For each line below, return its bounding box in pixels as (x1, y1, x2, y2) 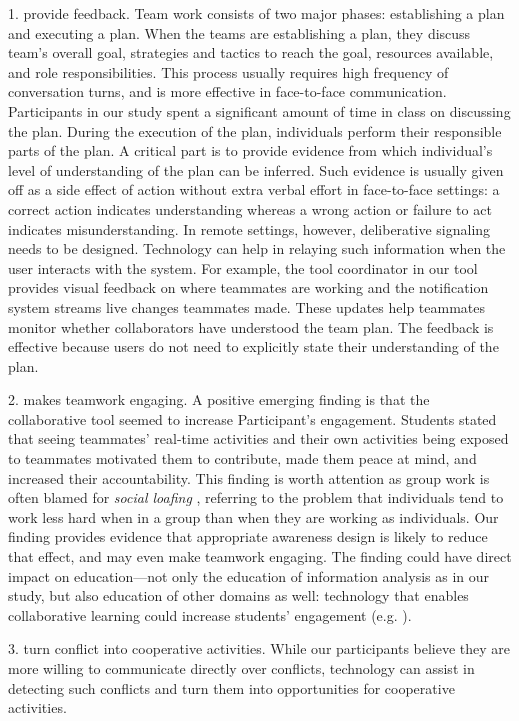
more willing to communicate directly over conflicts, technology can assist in (8, 658, 475, 678)
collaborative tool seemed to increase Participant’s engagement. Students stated (8, 408, 497, 429)
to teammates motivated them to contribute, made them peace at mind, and (8, 448, 477, 469)
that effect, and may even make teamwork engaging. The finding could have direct (8, 546, 512, 567)
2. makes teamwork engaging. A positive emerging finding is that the (8, 389, 430, 410)
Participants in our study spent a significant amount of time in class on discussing (8, 100, 511, 121)
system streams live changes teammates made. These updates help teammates (8, 296, 485, 317)
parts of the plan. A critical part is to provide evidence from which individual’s (8, 140, 493, 161)
